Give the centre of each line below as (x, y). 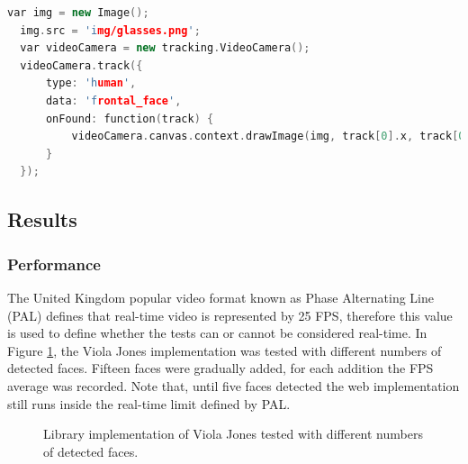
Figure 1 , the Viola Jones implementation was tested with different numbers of (225, 350)
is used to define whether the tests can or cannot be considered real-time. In (217, 333)
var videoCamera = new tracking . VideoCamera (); (165, 48)
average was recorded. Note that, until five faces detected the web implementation (234, 385)
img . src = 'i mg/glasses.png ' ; (110, 30)
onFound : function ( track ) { (130, 118)
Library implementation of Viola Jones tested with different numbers (233, 434)
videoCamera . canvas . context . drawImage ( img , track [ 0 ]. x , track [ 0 (268, 136)
